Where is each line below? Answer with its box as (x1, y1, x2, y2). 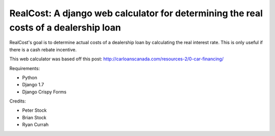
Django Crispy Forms (22, 89, 67, 95)
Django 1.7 (22, 82, 44, 88)
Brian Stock (22, 114, 47, 120)
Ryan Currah (22, 122, 49, 128)
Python (22, 74, 38, 81)
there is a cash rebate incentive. (9, 46, 77, 53)
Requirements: (9, 65, 40, 71)
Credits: (9, 98, 26, 104)
